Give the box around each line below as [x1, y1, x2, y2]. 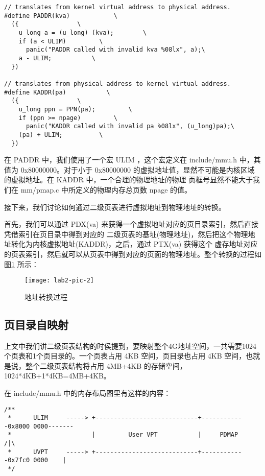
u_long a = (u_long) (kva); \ [18, 29, 147, 36]
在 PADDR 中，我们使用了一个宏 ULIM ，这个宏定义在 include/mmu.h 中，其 [4, 154, 261, 165]
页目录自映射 [4, 316, 68, 332]
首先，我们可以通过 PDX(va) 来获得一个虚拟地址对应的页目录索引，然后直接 [4, 219, 259, 229]
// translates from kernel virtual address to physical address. [4, 4, 231, 11]
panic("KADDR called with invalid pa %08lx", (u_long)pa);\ [26, 123, 235, 130]
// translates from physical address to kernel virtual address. [4, 80, 231, 87]
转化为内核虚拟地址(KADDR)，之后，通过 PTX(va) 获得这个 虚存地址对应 [11, 239, 258, 249]
